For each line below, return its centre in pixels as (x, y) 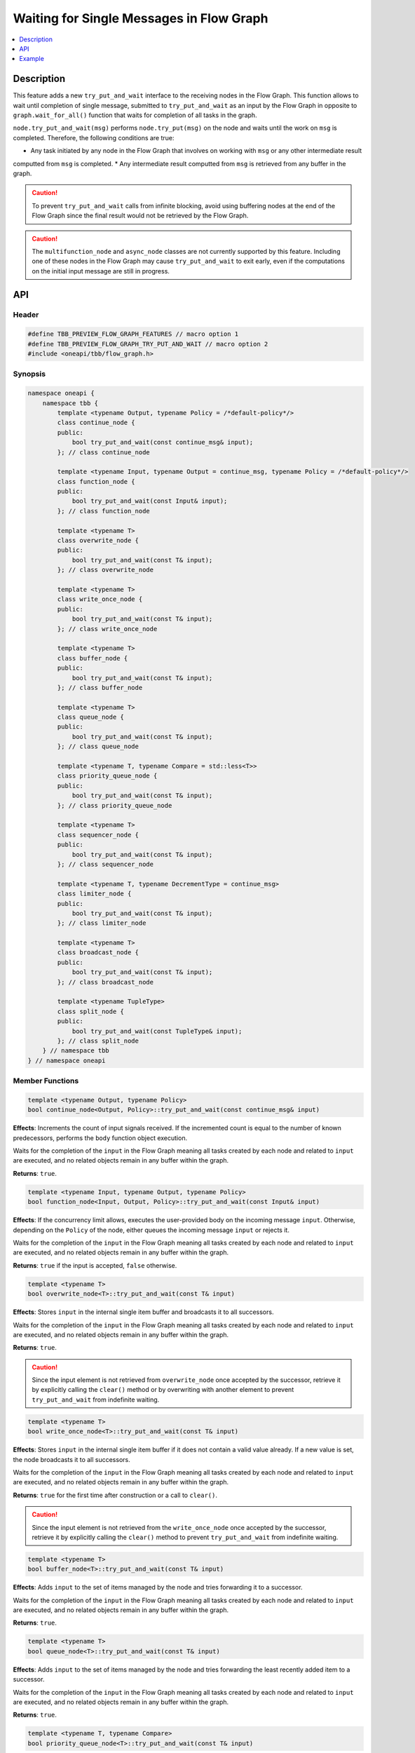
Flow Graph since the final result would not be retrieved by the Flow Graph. (140, 216)
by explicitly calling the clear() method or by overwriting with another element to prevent (163, 1390)
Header (26, 315)
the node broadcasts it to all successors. (72, 1459)
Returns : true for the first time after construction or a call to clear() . (115, 1495)
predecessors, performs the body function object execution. (100, 1138)
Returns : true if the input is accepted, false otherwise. (95, 1265)
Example (32, 59)
